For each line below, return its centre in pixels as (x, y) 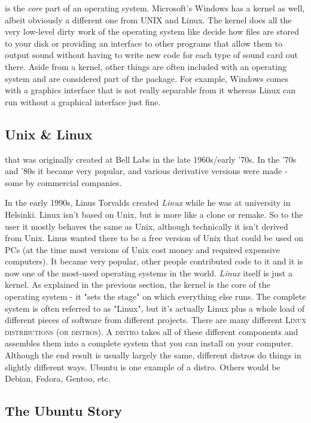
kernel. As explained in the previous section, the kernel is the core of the (138, 284)
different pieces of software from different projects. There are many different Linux (155, 320)
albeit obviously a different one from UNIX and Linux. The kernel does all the (148, 19)
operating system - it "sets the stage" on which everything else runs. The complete (155, 296)
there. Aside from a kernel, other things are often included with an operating (146, 66)
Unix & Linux (49, 134)
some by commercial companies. (63, 182)
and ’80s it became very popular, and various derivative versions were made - (146, 171)
